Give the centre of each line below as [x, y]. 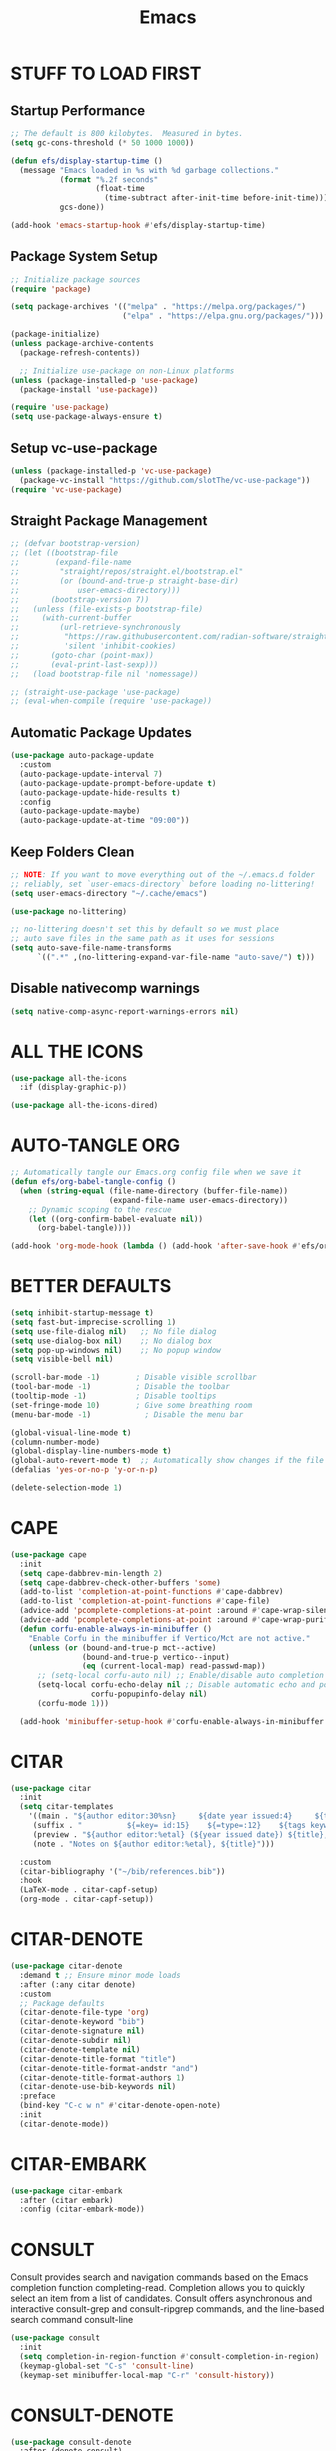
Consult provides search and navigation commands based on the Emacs [159, 2277]
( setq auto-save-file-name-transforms [91, 948]
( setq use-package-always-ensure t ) [86, 417]
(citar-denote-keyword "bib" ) [82, 2022]
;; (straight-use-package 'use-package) [96, 692]
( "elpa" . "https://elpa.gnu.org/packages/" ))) [223, 316]
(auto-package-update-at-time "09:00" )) [104, 821]
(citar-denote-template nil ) [80, 2049]
